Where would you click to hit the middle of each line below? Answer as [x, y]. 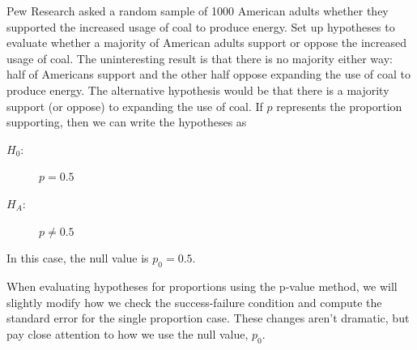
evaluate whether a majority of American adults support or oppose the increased [207, 43]
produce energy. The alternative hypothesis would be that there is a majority [198, 90]
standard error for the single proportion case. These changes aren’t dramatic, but [208, 318]
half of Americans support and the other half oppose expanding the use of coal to [209, 74]
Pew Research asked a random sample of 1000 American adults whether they [198, 11]
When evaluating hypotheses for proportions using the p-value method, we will [202, 286]
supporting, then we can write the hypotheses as [127, 122]
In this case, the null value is [78, 258]
